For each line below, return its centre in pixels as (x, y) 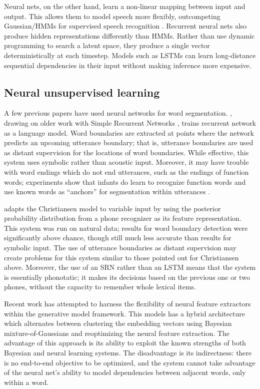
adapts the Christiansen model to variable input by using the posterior (112, 208)
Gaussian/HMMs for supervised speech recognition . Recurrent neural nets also (125, 26)
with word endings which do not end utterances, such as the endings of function (126, 171)
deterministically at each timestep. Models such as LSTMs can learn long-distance (130, 55)
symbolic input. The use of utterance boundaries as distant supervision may (120, 248)
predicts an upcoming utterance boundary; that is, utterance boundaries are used (129, 142)
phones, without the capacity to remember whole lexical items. (100, 287)
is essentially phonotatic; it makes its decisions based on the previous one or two (127, 277)
